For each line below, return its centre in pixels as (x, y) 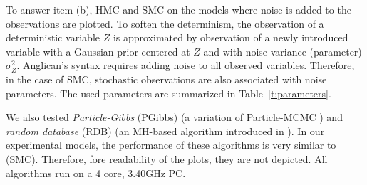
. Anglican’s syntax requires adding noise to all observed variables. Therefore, (186, 65)
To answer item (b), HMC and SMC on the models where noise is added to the (179, 9)
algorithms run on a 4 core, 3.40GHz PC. (96, 173)
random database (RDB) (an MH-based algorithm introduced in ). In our (165, 131)
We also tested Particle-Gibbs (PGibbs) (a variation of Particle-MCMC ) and (174, 117)
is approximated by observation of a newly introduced (231, 37)
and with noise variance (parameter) (283, 51)
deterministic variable (53, 37)
